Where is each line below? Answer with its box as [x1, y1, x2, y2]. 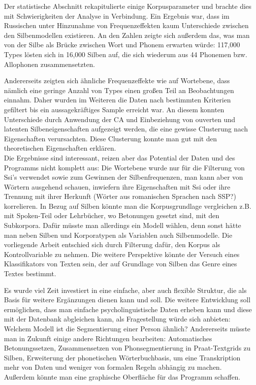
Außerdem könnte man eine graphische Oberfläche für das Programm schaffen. [4, 371, 241, 382]
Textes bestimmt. [4, 268, 56, 279]
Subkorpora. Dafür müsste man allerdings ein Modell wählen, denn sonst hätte [4, 220, 241, 230]
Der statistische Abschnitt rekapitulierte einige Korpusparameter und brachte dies [4, 1, 252, 11]
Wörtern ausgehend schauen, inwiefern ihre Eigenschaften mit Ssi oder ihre [4, 181, 230, 192]
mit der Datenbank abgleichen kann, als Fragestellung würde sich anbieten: [4, 314, 231, 324]
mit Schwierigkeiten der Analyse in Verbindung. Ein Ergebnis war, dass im [4, 10, 229, 21]
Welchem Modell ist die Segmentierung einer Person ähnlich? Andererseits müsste [4, 323, 251, 333]
